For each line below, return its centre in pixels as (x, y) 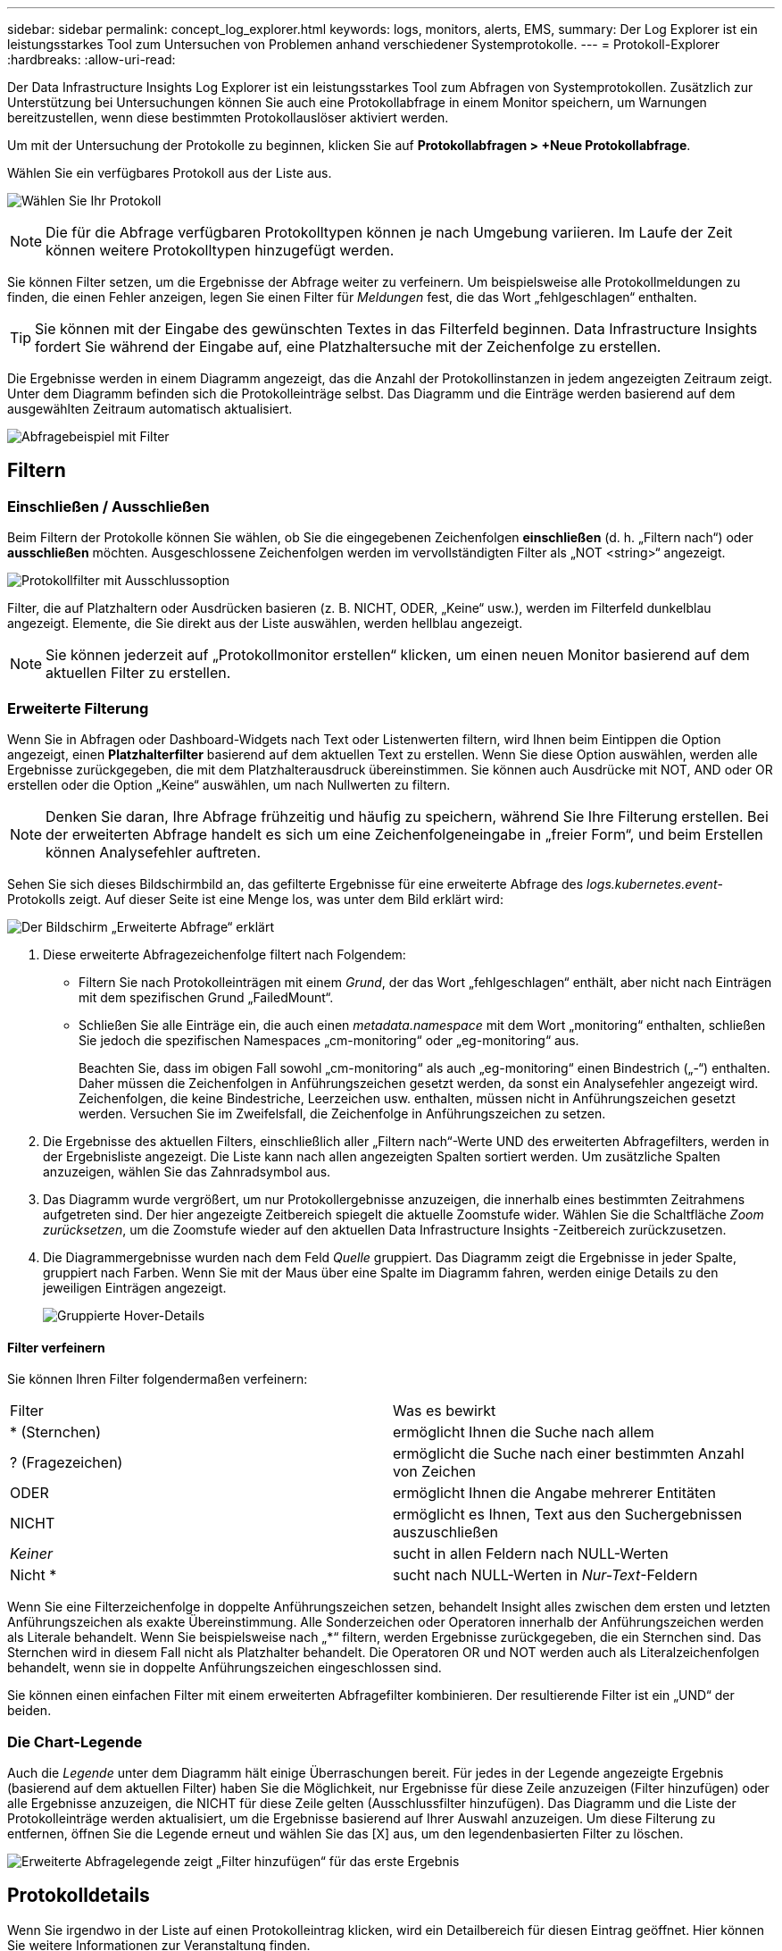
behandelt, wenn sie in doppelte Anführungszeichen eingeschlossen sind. (225, 1668)
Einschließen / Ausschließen (108, 506)
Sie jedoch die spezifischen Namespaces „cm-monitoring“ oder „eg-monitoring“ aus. (329, 1040)
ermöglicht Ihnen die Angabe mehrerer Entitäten (554, 1493)
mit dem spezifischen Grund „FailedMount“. (206, 997)
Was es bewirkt (445, 1411)
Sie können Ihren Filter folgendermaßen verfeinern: (158, 1379)
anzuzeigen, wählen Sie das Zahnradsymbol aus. (187, 1171)
